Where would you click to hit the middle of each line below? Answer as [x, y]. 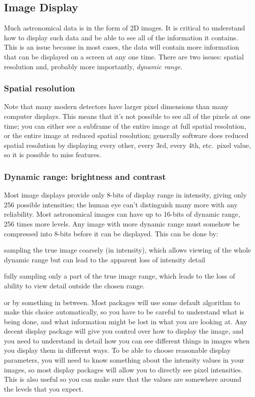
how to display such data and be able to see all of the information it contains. [121, 37]
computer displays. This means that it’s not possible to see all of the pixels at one [127, 116]
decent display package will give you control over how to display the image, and [124, 331]
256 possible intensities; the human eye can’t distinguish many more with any [121, 204]
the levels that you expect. [44, 388]
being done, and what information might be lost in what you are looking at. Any [126, 321]
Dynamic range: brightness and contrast [85, 176]
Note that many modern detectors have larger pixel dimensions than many [116, 106]
